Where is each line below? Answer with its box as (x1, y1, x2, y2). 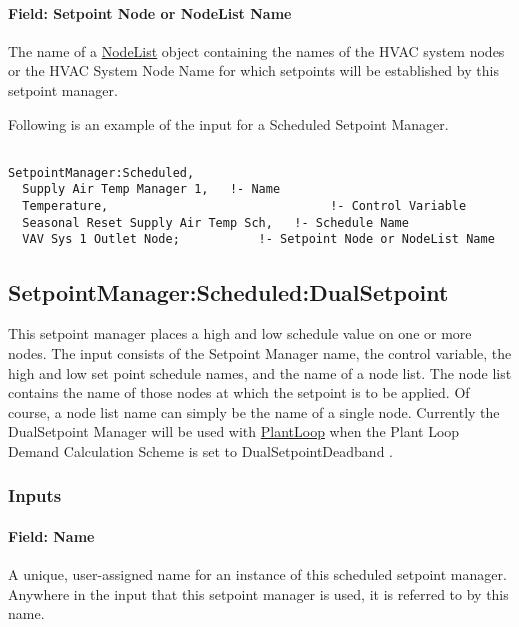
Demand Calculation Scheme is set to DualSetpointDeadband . (8, 440, 393, 461)
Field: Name (8, 525, 95, 546)
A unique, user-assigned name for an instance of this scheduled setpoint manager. (8, 564, 507, 585)
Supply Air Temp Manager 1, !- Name (22, 182, 281, 197)
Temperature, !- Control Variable (22, 199, 467, 214)
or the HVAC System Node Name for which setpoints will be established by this (8, 60, 499, 81)
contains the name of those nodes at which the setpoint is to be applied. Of (8, 382, 470, 403)
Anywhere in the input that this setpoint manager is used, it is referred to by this (8, 583, 509, 604)
